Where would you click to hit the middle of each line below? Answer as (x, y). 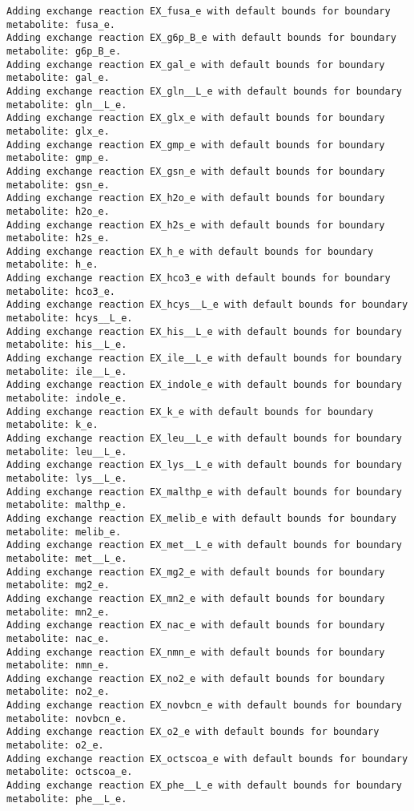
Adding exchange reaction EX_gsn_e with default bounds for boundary (196, 171)
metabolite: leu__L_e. (67, 452)
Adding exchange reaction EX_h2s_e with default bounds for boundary (196, 225)
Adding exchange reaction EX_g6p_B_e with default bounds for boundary (201, 38)
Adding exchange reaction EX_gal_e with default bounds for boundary (196, 65)
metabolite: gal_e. (58, 78)
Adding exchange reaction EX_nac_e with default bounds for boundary (196, 625)
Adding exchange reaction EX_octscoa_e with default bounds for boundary (207, 759)
